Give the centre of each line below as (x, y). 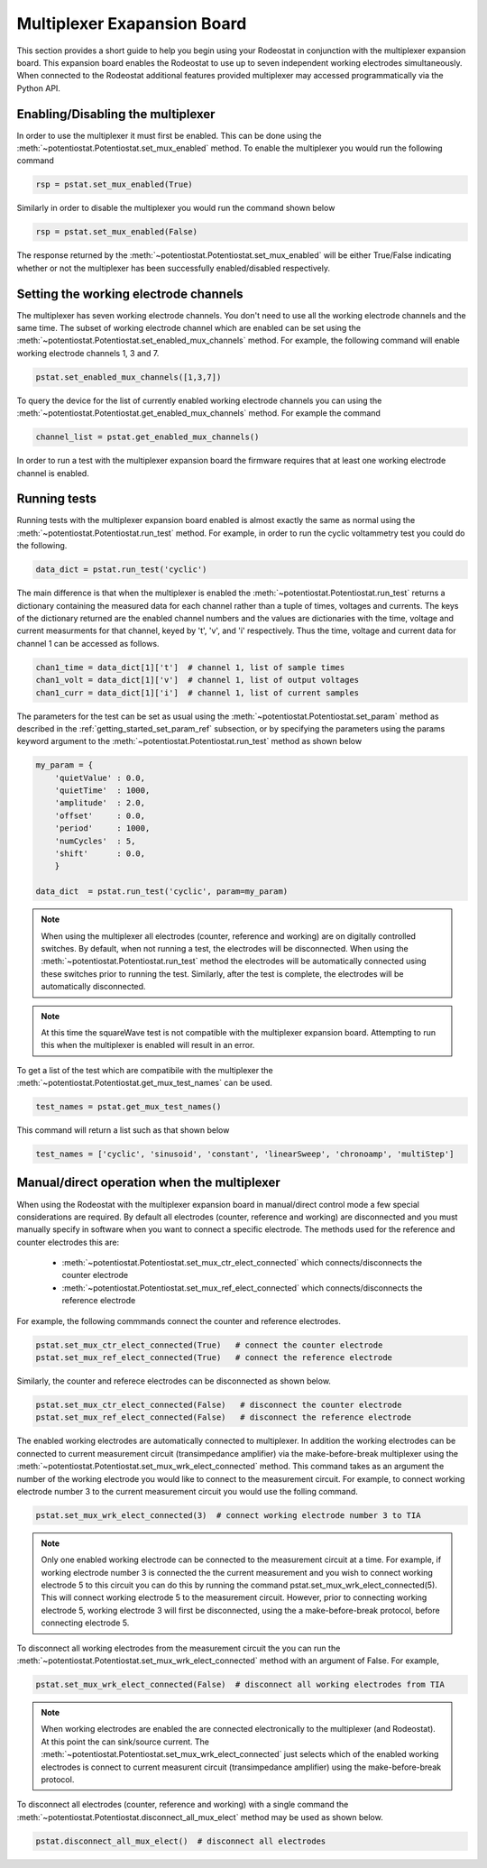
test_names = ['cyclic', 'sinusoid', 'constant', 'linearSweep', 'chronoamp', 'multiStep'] (245, 1154)
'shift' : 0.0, (100, 854)
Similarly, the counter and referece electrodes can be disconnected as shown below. (174, 1381)
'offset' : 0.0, (100, 815)
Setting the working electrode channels (130, 294)
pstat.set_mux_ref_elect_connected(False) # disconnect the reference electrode (224, 1417)
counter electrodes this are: (68, 1242)
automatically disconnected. (93, 987)
